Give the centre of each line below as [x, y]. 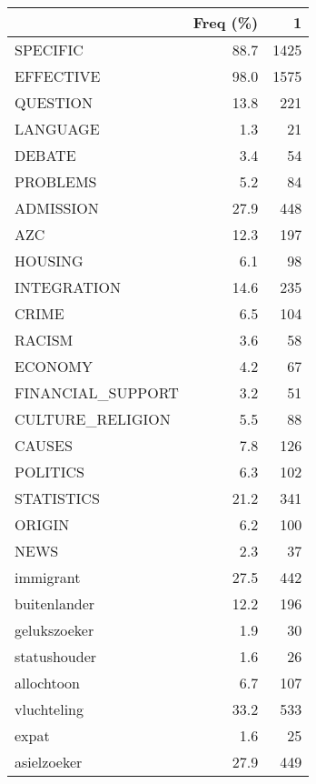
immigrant [48, 577]
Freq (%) [226, 22]
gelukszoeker [54, 630]
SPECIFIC [49, 50]
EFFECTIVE [58, 76]
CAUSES [44, 445]
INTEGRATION [68, 287]
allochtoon [48, 683]
